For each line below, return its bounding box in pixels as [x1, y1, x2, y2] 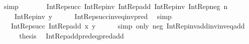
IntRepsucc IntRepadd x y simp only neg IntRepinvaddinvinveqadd [11, 20, 245, 31]
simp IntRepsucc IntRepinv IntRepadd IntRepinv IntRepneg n [4, 1, 228, 11]
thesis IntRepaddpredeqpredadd [19, 30, 124, 40]
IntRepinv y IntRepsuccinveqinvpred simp [14, 10, 172, 21]
